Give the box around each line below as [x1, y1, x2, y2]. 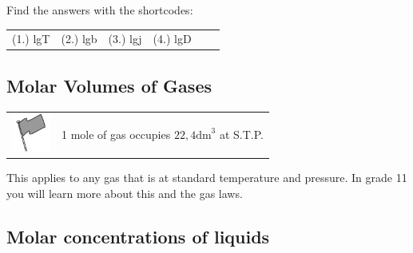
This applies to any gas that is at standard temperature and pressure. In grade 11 [6, 169, 407, 186]
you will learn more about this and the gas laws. [6, 185, 243, 202]
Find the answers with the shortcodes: [6, 2, 193, 18]
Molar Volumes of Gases [6, 73, 212, 97]
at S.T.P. [219, 125, 264, 142]
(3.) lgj [108, 30, 142, 47]
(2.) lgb [61, 30, 97, 47]
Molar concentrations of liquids [6, 224, 270, 249]
